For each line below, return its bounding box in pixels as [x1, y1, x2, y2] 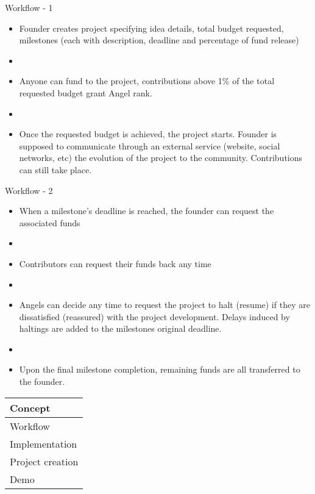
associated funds [19, 216, 80, 229]
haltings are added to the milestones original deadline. [19, 322, 222, 335]
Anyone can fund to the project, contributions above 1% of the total [19, 74, 275, 87]
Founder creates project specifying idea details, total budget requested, [19, 21, 284, 34]
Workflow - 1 [5, 1, 53, 13]
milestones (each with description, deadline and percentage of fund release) [19, 34, 299, 46]
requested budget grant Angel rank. [19, 86, 152, 99]
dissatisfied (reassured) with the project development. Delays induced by [19, 310, 290, 323]
